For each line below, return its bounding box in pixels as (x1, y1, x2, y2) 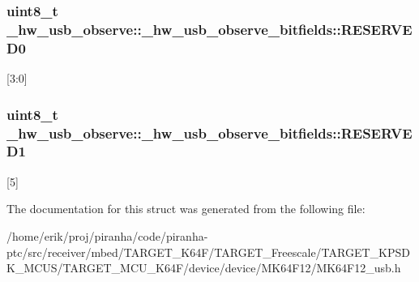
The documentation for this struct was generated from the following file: (6, 200, 366, 217)
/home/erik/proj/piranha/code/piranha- (6, 227, 208, 244)
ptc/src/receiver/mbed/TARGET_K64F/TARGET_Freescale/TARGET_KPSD (6, 243, 410, 260)
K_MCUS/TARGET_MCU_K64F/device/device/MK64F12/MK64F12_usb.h (6, 259, 401, 276)
